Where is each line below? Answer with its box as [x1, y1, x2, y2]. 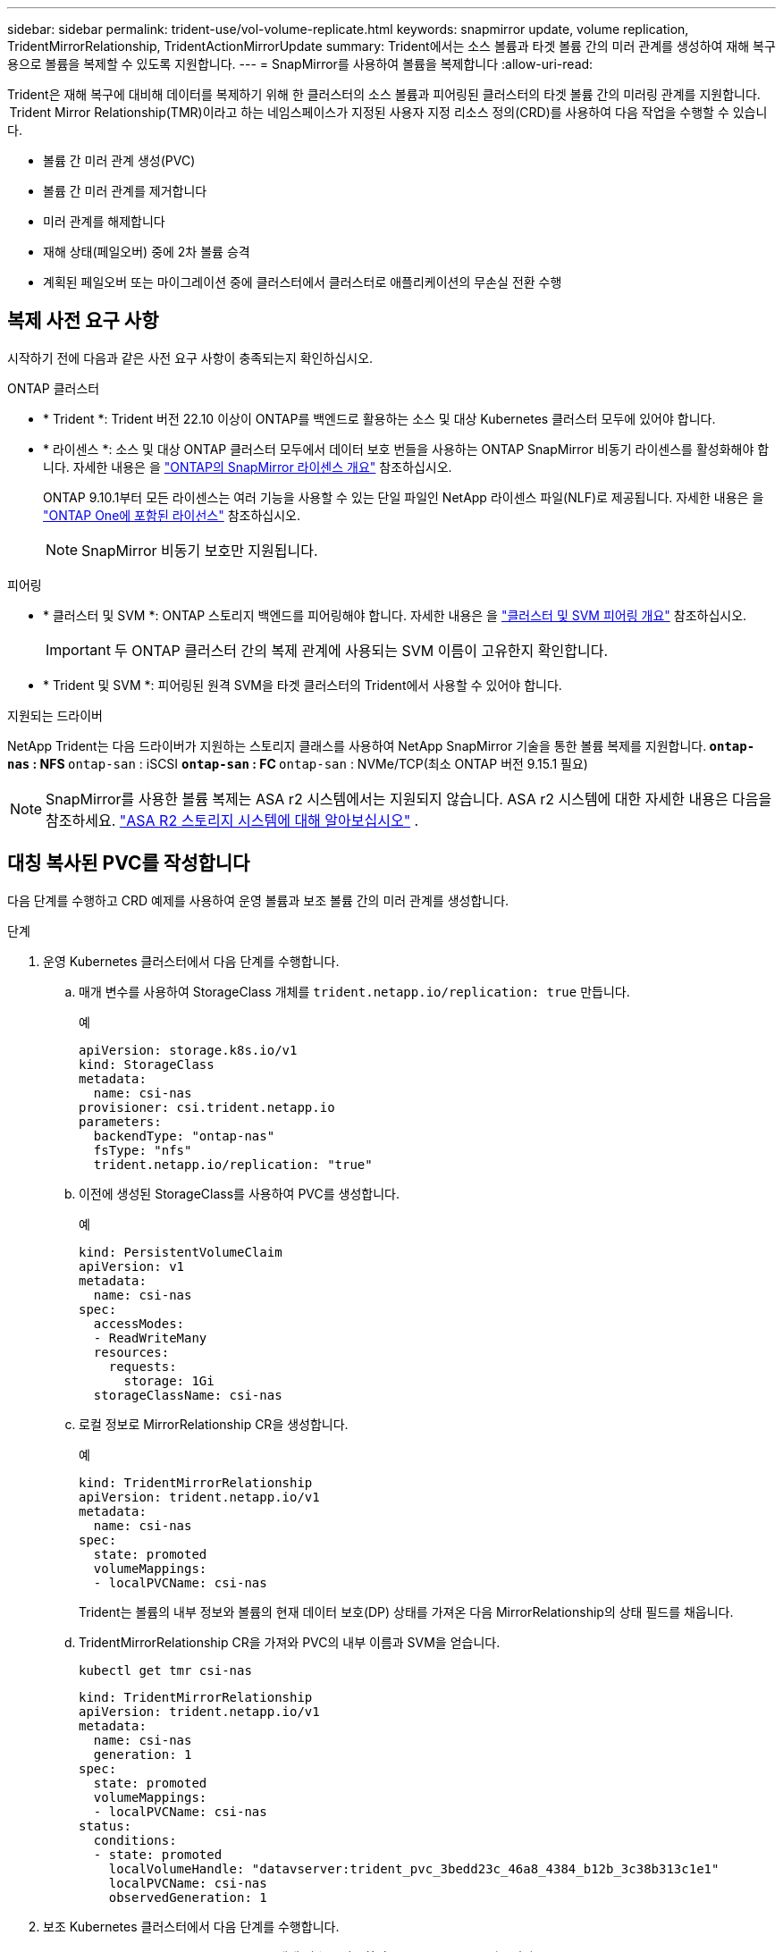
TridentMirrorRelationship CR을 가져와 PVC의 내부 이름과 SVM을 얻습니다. [79, 1634, 501, 1650]
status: [79, 1818, 132, 1833]
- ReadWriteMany [93, 1330, 207, 1345]
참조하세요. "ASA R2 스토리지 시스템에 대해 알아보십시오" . [46, 811, 419, 829]
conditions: [93, 1832, 177, 1847]
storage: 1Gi [123, 1373, 215, 1388]
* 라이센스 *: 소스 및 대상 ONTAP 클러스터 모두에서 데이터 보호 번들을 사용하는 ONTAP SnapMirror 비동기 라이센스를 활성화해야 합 [43, 441, 770, 457]
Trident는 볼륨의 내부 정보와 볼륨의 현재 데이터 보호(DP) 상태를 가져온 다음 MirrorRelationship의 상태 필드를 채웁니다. [79, 1603, 734, 1620]
